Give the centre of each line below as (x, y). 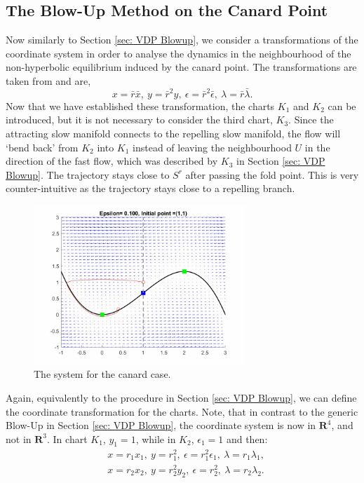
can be (342, 106)
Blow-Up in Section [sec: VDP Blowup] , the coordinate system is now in (161, 425)
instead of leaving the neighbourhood (212, 147)
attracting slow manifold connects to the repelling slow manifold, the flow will (173, 133)
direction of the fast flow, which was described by (112, 161)
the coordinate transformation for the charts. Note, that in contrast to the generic (182, 411)
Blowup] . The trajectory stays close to (88, 174)
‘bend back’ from (42, 147)
